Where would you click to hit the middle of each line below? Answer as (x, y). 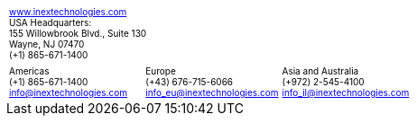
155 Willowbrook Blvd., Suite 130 (78, 33)
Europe (161, 71)
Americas (29, 71)
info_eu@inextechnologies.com (212, 92)
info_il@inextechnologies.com (346, 92)
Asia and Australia (320, 71)
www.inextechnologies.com (68, 12)
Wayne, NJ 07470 (47, 44)
